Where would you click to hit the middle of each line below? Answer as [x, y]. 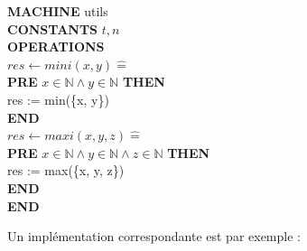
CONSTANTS [53, 28]
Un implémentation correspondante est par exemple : [154, 236]
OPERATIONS [56, 46]
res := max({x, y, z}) [66, 170]
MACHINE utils [58, 11]
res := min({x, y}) [58, 99]
